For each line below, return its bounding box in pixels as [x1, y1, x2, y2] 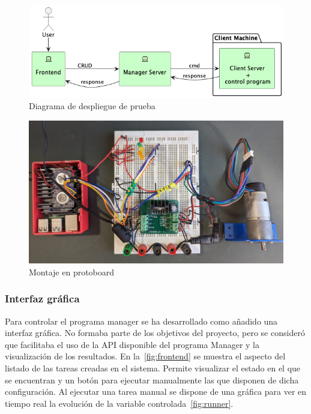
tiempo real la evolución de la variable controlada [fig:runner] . [5, 397, 234, 409]
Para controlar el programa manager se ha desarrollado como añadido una [5, 314, 278, 327]
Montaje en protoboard [29, 265, 115, 278]
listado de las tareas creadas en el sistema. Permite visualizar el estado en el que [5, 362, 301, 374]
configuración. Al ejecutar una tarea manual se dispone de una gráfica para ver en [5, 385, 307, 398]
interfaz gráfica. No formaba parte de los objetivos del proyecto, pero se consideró [5, 326, 305, 339]
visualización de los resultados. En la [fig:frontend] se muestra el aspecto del [5, 350, 286, 362]
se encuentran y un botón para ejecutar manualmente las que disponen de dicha [5, 373, 299, 386]
